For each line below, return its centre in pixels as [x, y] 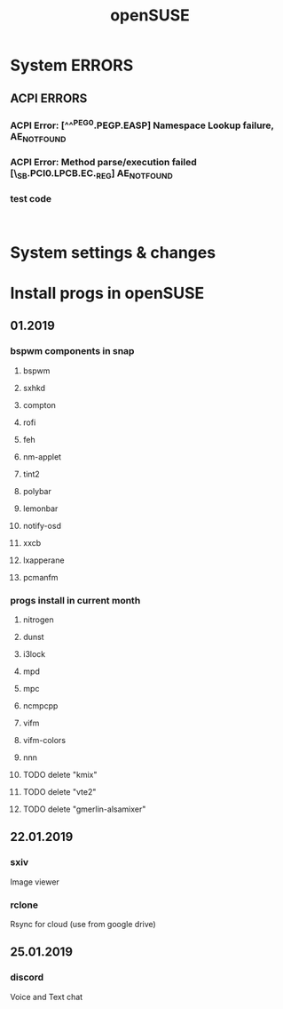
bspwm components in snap [72, 351]
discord [27, 977]
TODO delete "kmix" [60, 775]
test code [31, 199]
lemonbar [40, 509]
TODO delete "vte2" [59, 792]
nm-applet [42, 456]
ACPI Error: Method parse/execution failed [104, 163]
